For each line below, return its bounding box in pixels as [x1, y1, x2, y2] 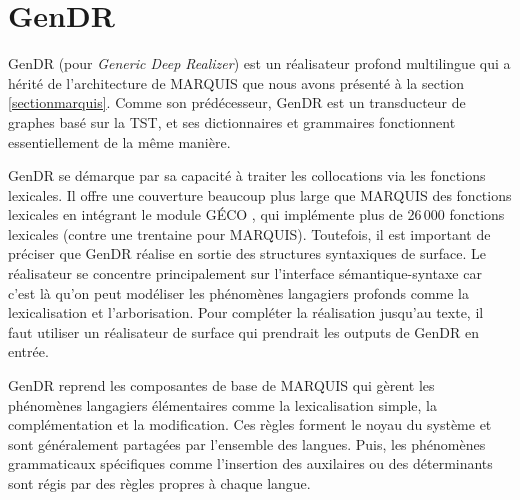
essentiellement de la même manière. [8, 131, 231, 152]
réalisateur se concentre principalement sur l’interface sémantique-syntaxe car [8, 263, 482, 284]
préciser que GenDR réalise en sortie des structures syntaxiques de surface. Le [8, 243, 486, 264]
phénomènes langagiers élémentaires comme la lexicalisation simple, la [8, 394, 437, 415]
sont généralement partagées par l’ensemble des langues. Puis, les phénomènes [8, 433, 486, 454]
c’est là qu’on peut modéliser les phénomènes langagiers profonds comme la [8, 282, 469, 303]
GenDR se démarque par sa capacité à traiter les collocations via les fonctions [8, 165, 486, 186]
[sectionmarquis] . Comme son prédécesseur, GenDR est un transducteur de [8, 92, 466, 113]
